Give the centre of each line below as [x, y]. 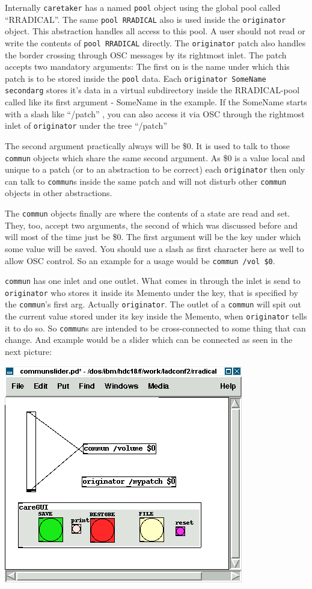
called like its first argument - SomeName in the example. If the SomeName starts [156, 102]
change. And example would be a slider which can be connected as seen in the [149, 340]
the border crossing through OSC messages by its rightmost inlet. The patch [146, 54]
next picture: [29, 352]
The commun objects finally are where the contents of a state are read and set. [148, 213]
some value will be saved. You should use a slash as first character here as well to [154, 248]
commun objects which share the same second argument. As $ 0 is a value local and [155, 157]
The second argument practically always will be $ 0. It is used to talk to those [148, 145]
